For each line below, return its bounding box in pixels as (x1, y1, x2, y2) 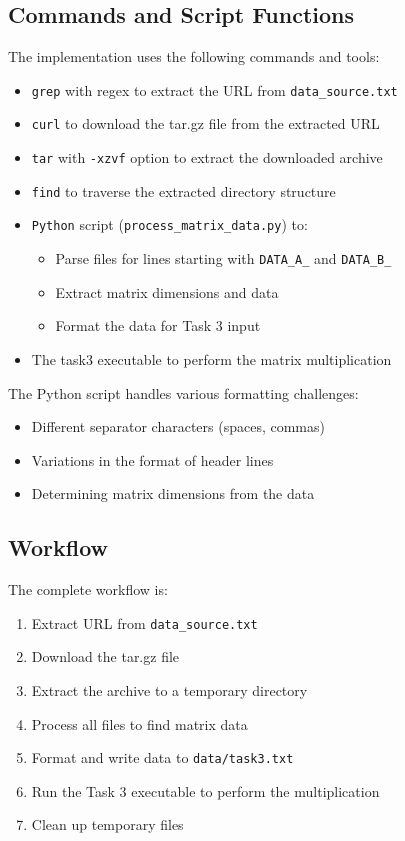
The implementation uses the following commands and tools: (8, 46, 380, 67)
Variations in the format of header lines (31, 449, 274, 470)
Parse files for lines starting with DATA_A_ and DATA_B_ (55, 248, 392, 269)
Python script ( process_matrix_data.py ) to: (31, 214, 308, 235)
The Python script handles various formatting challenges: (8, 382, 359, 403)
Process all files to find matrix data (31, 713, 248, 734)
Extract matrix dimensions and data (55, 281, 279, 302)
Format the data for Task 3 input (55, 315, 261, 336)
